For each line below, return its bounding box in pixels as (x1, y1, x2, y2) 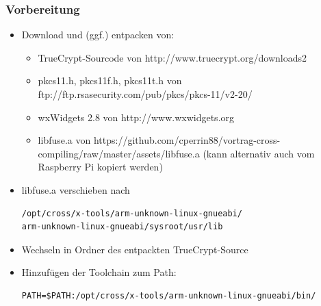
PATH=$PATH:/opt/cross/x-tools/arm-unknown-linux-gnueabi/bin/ (21, 290, 316, 301)
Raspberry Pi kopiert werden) (38, 160, 163, 174)
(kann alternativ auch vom (203, 146, 315, 160)
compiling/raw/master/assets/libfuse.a (38, 146, 200, 160)
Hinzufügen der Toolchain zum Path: (21, 265, 177, 279)
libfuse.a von (38, 133, 91, 147)
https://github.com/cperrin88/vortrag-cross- (93, 133, 281, 147)
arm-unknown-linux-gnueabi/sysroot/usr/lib (21, 222, 223, 232)
